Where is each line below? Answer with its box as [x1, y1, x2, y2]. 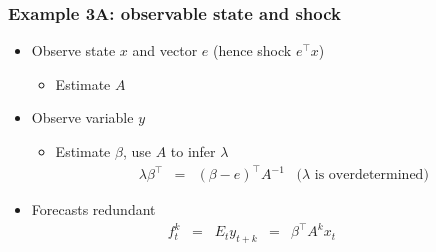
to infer [170, 141, 216, 161]
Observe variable [31, 107, 134, 128]
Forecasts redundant [31, 199, 156, 220]
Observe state [31, 40, 116, 61]
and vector [132, 40, 198, 61]
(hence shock [212, 40, 292, 61]
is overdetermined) [314, 168, 429, 183]
